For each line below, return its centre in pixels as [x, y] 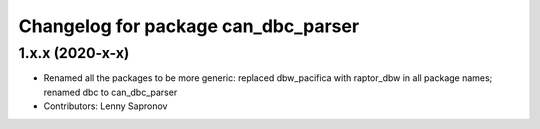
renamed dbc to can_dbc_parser [110, 92]
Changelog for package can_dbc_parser [189, 26]
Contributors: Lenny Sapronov [105, 106]
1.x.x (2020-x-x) [74, 53]
